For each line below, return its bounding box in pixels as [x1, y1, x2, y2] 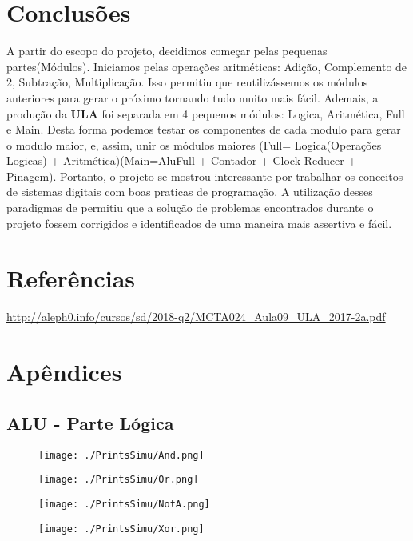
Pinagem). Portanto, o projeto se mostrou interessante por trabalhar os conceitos [6, 167, 403, 184]
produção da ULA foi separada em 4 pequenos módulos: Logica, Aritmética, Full [6, 105, 405, 122]
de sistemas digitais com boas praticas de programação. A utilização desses [6, 183, 373, 200]
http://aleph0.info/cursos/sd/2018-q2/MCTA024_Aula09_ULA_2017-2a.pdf [6, 308, 386, 325]
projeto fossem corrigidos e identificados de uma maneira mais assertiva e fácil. [6, 214, 392, 231]
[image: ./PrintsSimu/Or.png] [38, 474, 199, 486]
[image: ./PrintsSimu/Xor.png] [38, 523, 205, 535]
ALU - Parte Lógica [6, 410, 174, 435]
